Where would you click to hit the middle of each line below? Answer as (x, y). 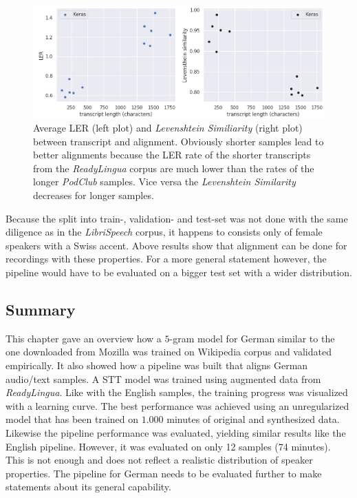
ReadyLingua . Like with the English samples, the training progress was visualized (177, 392)
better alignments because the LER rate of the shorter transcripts (172, 155)
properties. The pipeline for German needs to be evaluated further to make (164, 473)
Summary (41, 309)
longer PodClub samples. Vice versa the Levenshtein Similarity (164, 181)
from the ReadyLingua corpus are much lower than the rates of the (174, 168)
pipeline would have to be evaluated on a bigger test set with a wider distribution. (179, 272)
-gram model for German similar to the (252, 338)
